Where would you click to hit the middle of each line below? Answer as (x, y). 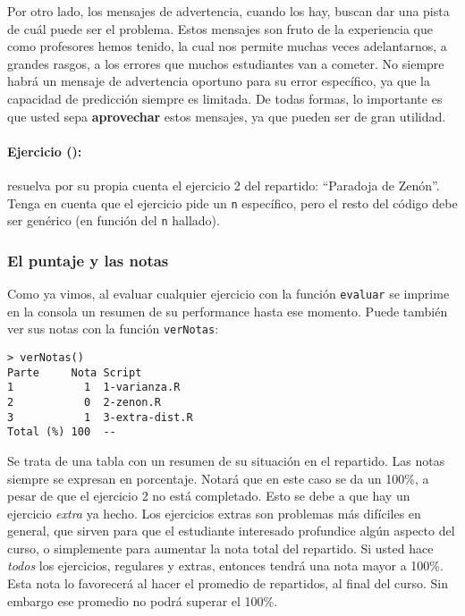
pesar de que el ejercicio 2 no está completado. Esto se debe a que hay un (209, 496)
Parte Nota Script (75, 372)
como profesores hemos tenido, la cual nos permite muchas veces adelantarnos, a (227, 46)
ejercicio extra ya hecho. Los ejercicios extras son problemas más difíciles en (214, 513)
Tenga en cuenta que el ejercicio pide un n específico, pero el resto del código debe (232, 203)
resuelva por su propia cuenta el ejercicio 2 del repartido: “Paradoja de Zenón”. (224, 185)
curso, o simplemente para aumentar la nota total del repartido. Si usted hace (220, 548)
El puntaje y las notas (88, 260)
